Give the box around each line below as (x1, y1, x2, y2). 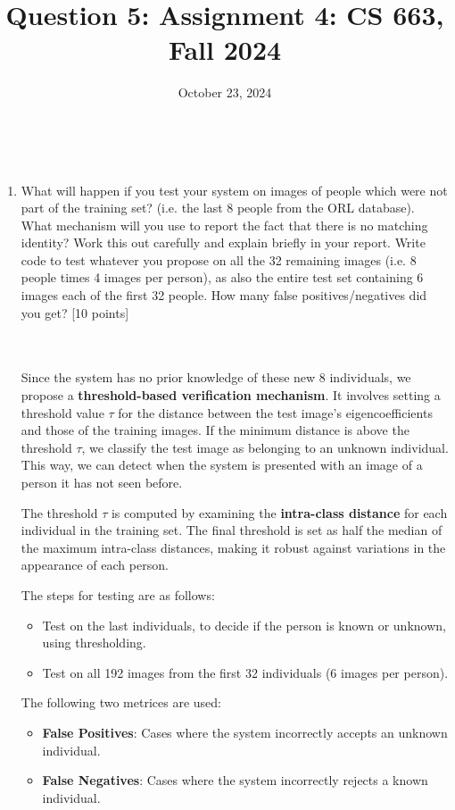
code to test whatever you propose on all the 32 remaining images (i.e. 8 (21, 250, 417, 269)
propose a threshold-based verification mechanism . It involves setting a (21, 386, 441, 405)
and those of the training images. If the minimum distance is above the (21, 421, 409, 439)
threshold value (21, 403, 104, 422)
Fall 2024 (168, 31, 282, 68)
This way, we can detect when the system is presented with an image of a (21, 455, 423, 474)
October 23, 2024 (178, 83, 272, 102)
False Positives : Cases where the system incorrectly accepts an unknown (42, 722, 448, 741)
